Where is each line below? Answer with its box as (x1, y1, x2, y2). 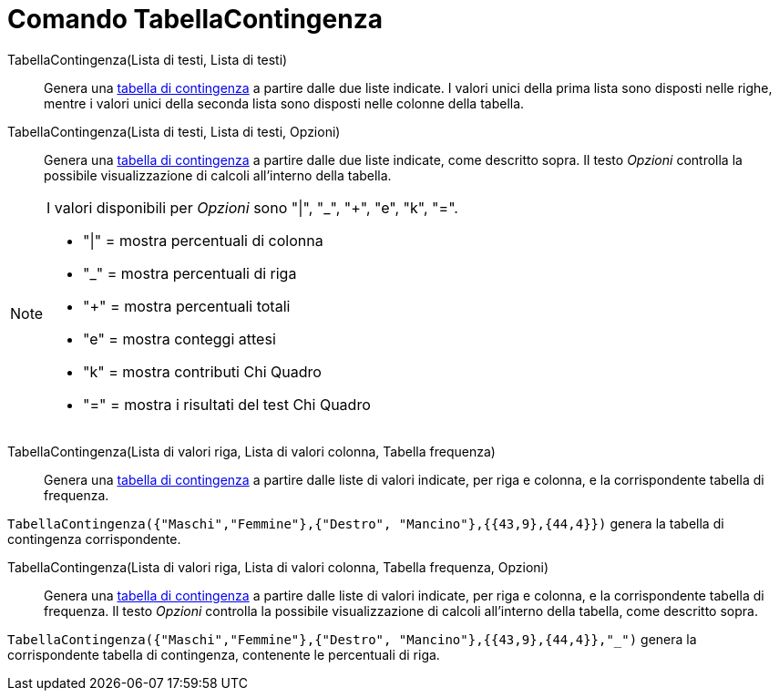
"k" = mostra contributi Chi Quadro (83, 362, 322, 381)
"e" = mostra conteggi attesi (83, 329, 276, 348)
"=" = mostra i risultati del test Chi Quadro (83, 395, 371, 414)
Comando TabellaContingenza (7, 4, 383, 35)
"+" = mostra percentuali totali (83, 296, 291, 315)
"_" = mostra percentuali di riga (83, 263, 297, 282)
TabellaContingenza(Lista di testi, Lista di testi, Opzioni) (7, 123, 341, 139)
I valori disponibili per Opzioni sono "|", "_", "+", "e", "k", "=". (46, 198, 458, 217)
